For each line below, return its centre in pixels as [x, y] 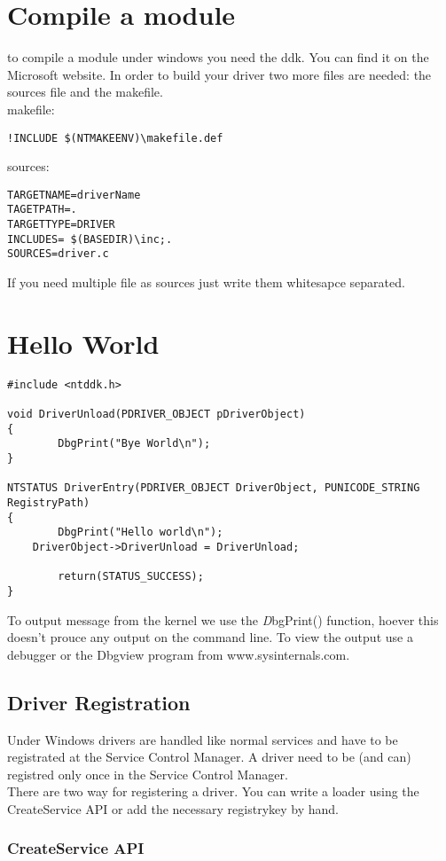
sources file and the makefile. [85, 92]
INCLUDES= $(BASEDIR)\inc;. [90, 239]
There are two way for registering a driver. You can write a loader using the [213, 791]
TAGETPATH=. [42, 210]
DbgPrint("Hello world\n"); [141, 532]
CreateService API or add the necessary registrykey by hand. [173, 808]
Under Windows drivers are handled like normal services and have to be [203, 739]
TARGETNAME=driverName [74, 195]
